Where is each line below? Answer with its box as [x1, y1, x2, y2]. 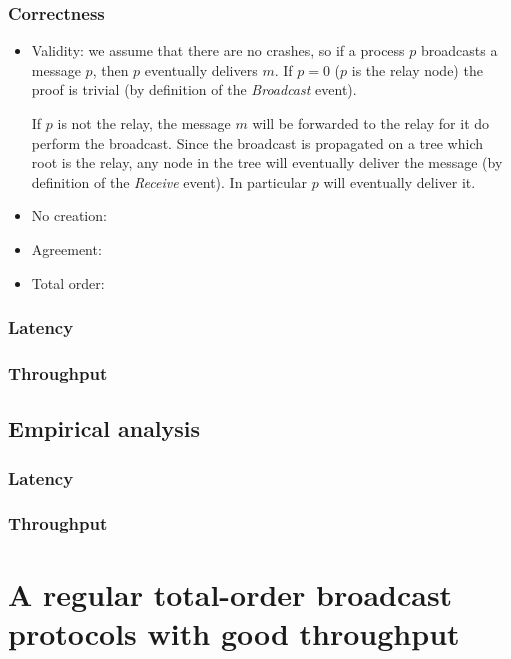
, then [92, 59, 129, 80]
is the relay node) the [351, 59, 483, 80]
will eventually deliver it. [323, 171, 476, 192]
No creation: [31, 205, 107, 226]
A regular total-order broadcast [8, 573, 453, 614]
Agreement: [31, 238, 102, 259]
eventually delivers [144, 59, 258, 80]
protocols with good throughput [8, 612, 460, 653]
